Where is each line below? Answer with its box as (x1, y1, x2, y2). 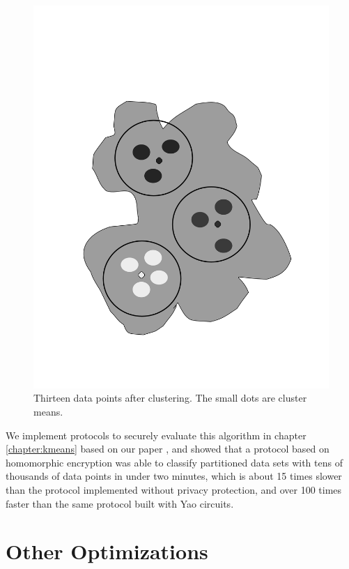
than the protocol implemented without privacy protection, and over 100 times (6, 483, 342, 497)
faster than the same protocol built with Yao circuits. (6, 496, 234, 510)
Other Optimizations (6, 537, 208, 566)
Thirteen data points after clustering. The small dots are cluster (33, 390, 307, 405)
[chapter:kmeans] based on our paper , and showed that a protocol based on (6, 441, 329, 456)
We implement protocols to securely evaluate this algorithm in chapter (6, 427, 307, 442)
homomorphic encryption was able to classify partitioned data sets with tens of (6, 455, 343, 469)
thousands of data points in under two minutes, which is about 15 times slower (6, 469, 342, 483)
